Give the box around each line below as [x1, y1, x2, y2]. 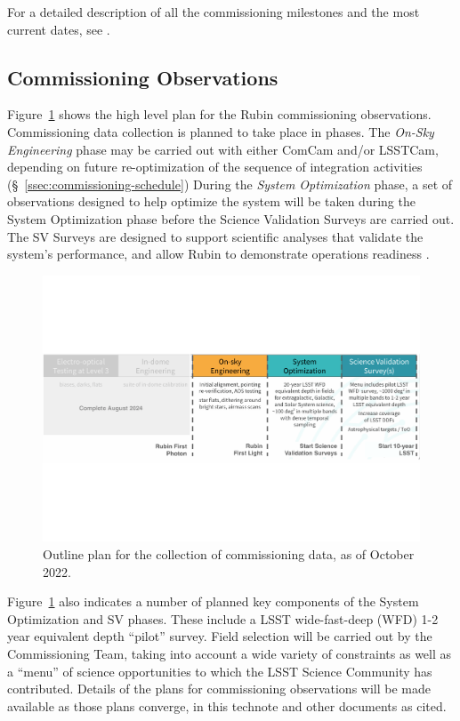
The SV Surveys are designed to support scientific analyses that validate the [7, 227, 424, 245]
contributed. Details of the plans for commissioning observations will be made [7, 679, 431, 698]
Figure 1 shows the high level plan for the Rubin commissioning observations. [7, 105, 432, 124]
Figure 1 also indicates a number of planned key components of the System [7, 592, 419, 611]
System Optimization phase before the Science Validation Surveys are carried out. [7, 209, 455, 228]
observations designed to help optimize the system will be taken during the [7, 192, 416, 211]
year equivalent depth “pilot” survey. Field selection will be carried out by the [7, 627, 432, 645]
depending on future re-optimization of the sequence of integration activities [7, 157, 423, 176]
